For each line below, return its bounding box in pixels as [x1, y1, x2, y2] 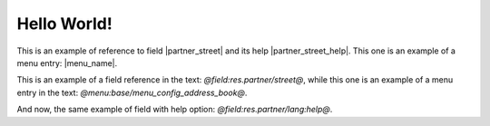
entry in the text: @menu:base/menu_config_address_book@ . [16, 87, 248, 98]
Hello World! [16, 14, 113, 34]
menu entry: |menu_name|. [16, 57, 118, 68]
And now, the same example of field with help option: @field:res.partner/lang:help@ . [16, 104, 333, 115]
